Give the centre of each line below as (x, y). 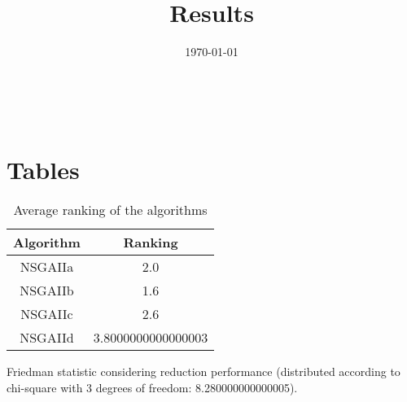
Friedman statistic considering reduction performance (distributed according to (203, 371)
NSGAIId (47, 338)
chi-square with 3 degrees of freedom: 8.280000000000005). (152, 388)
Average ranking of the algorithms (110, 210)
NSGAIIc (47, 314)
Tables (43, 169)
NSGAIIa (47, 267)
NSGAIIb (47, 291)
